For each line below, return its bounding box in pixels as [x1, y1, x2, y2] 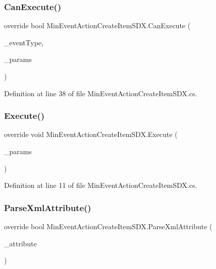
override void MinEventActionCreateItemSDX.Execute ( [4, 129, 178, 140]
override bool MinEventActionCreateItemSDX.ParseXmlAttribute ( [4, 221, 212, 231]
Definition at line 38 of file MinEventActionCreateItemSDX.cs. [4, 88, 197, 98]
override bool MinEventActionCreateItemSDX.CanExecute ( [4, 20, 191, 31]
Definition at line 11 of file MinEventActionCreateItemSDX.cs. [4, 180, 197, 190]
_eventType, [4, 37, 44, 47]
